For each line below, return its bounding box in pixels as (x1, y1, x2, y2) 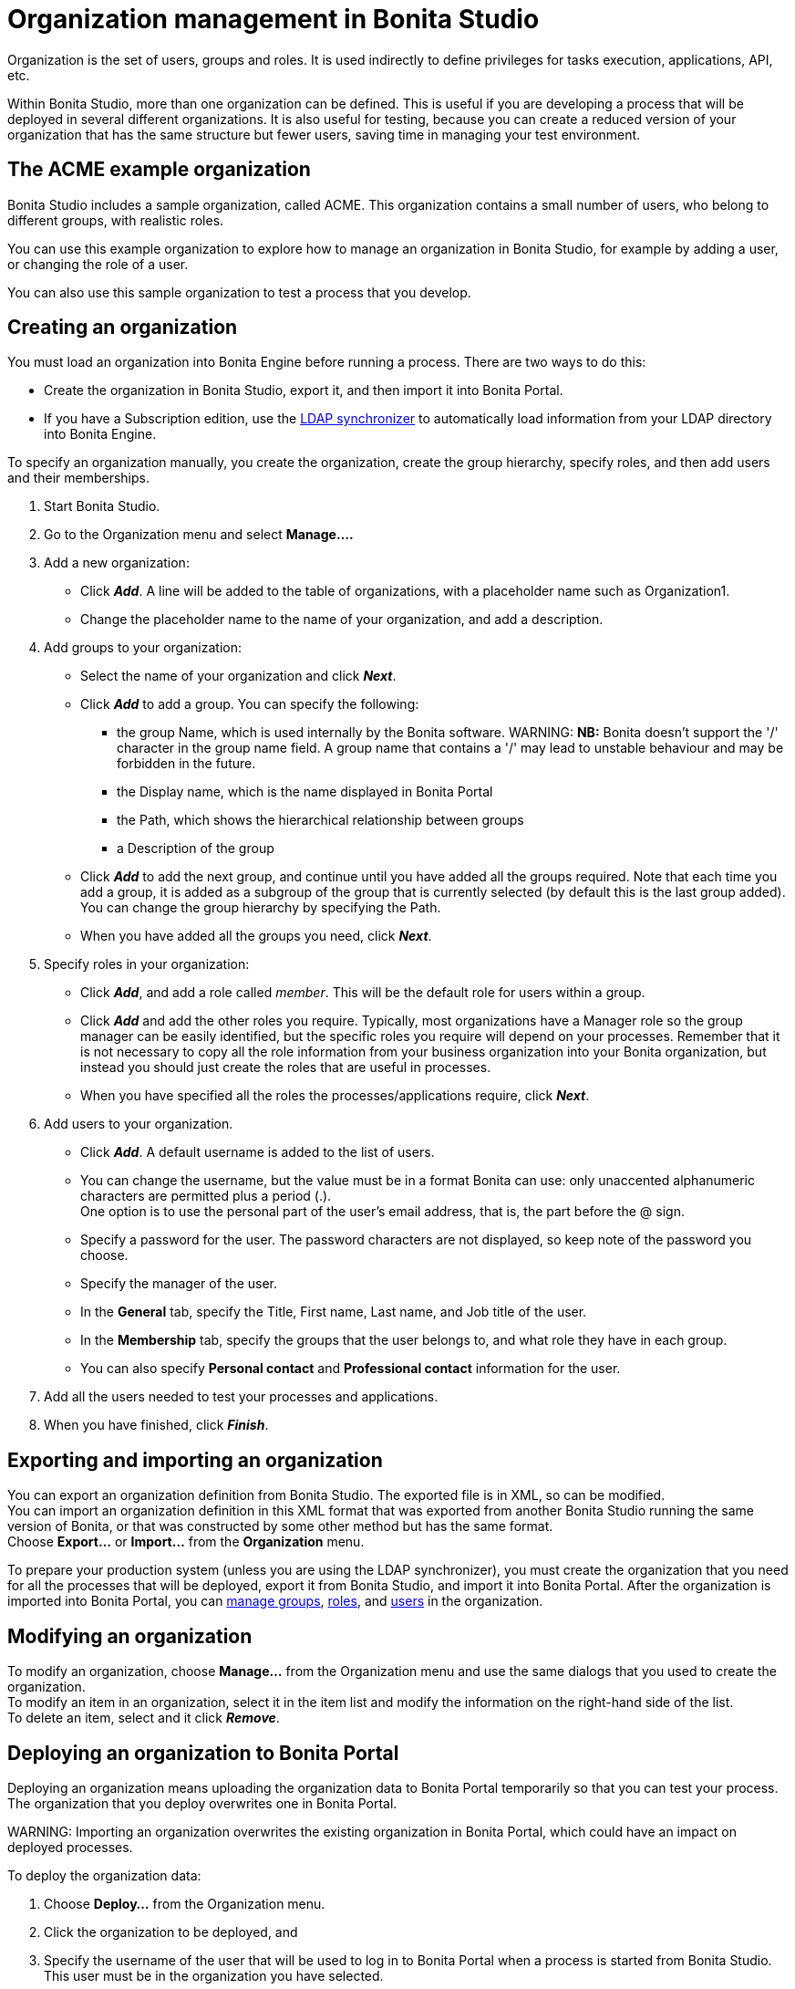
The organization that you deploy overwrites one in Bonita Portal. (7, 1795, 397, 1811)
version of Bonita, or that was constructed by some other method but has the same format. (7, 1518, 553, 1535)
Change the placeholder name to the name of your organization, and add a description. (80, 611, 604, 628)
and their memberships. (7, 470, 150, 486)
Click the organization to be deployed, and (44, 1923, 298, 1940)
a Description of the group (117, 840, 274, 857)
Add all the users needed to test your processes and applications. (44, 1389, 439, 1405)
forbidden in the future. (117, 755, 256, 772)
